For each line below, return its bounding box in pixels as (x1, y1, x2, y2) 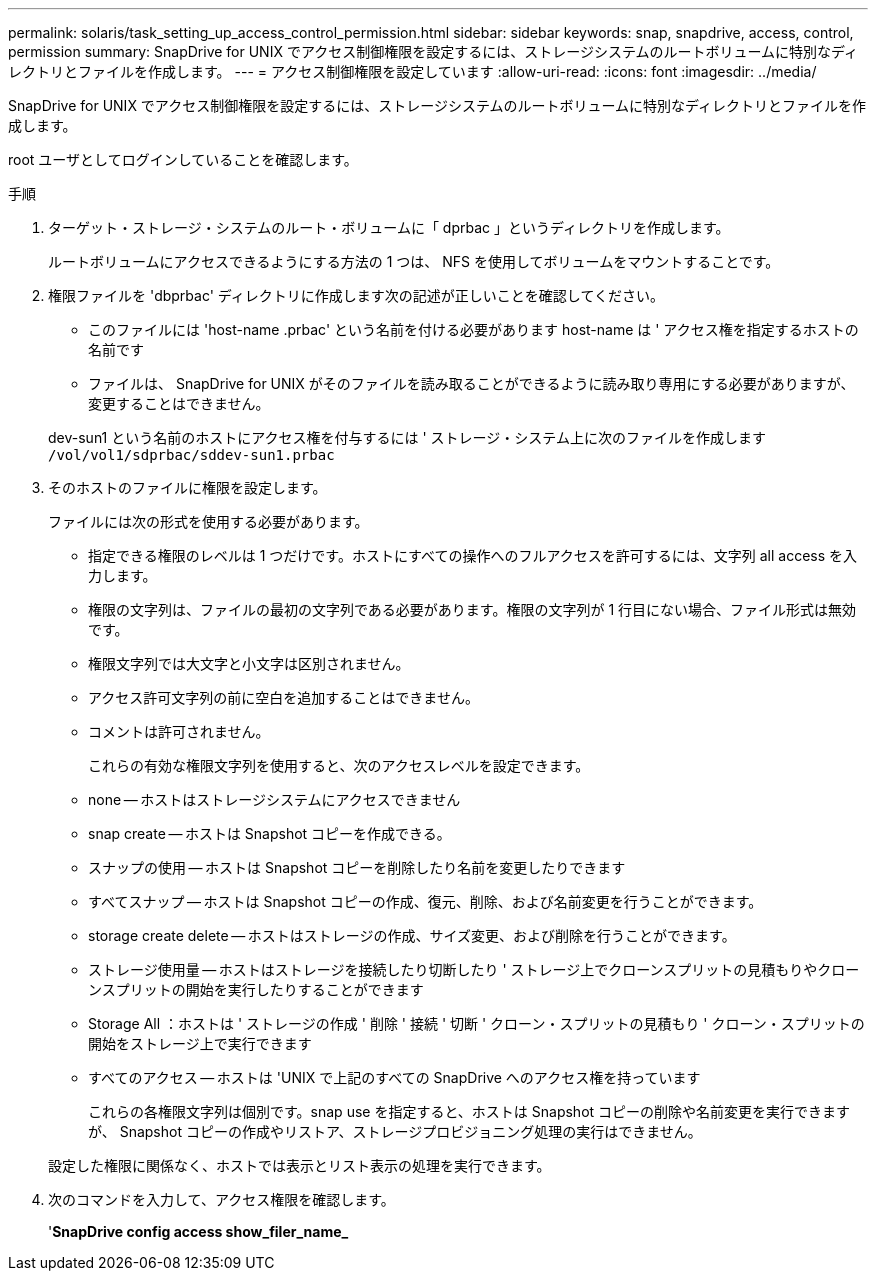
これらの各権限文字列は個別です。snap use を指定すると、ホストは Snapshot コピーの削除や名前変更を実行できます (88, 1103, 851, 1120)
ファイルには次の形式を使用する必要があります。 (48, 513, 369, 530)
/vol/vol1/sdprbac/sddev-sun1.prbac (48, 447, 335, 463)
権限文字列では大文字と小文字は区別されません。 (88, 655, 410, 672)
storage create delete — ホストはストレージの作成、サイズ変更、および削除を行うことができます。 (88, 927, 736, 944)
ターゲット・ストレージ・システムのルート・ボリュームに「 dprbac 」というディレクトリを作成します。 (48, 219, 730, 236)
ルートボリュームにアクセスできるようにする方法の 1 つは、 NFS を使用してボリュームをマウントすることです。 (48, 253, 780, 270)
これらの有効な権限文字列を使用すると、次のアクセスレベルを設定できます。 (88, 757, 590, 774)
